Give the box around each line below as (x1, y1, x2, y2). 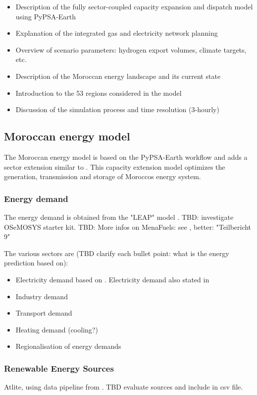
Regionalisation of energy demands (15, 341, 121, 351)
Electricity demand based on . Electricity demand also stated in (15, 274, 209, 284)
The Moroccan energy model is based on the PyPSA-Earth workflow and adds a (4, 151, 248, 162)
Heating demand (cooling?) (15, 324, 98, 334)
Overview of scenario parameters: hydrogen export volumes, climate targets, (15, 44, 247, 55)
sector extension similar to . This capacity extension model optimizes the (4, 161, 225, 172)
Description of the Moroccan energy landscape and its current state (15, 70, 221, 81)
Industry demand (15, 291, 68, 301)
